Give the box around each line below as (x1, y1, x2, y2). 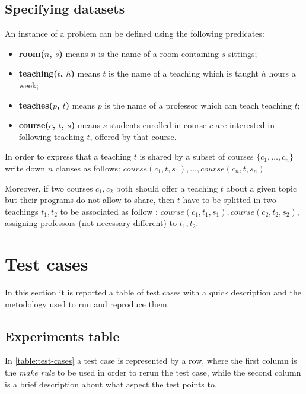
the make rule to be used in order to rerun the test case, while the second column (5, 366, 301, 379)
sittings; (228, 47, 257, 59)
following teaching (18, 130, 84, 142)
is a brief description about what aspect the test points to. (5, 377, 217, 390)
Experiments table (5, 326, 120, 345)
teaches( (18, 99, 53, 111)
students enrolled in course (109, 119, 207, 131)
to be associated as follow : (60, 205, 158, 217)
